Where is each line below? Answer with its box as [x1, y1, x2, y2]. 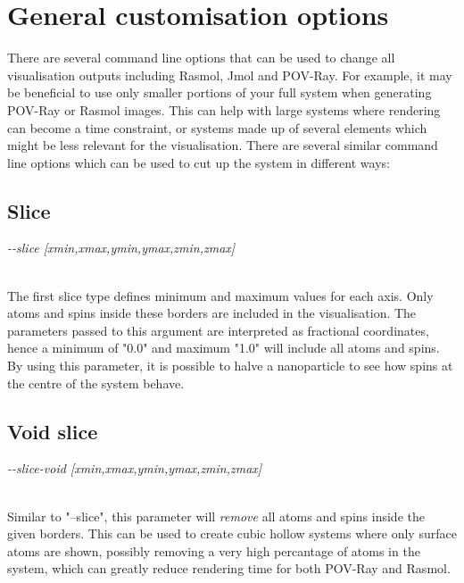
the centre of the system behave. [7, 373, 185, 392]
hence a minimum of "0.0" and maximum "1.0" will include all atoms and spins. [7, 338, 440, 357]
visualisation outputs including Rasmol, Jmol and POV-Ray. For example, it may [7, 65, 452, 84]
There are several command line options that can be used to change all [7, 48, 395, 67]
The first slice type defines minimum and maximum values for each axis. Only [7, 286, 434, 304]
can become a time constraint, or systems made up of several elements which [7, 118, 427, 137]
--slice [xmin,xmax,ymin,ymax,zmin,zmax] [7, 238, 236, 257]
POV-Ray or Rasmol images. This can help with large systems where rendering [7, 100, 441, 119]
